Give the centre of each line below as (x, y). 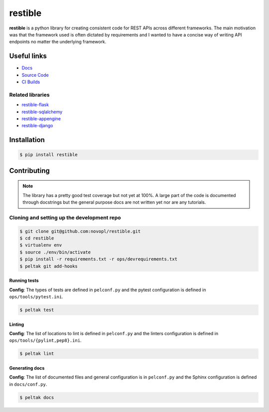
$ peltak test (37, 310)
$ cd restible (37, 238)
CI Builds (31, 82)
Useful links (28, 56)
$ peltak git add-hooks (49, 266)
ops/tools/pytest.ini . (36, 296)
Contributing (29, 170)
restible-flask (35, 105)
